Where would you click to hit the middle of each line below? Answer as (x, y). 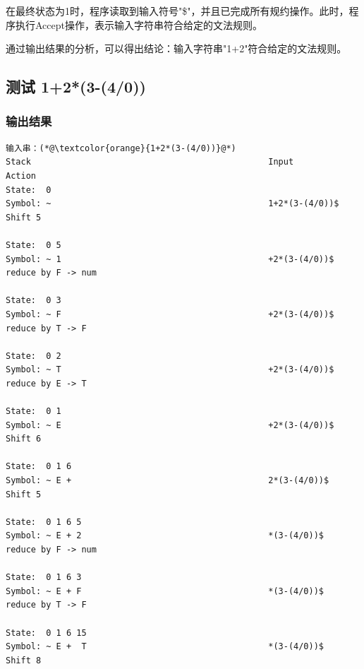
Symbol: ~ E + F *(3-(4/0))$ (165, 591)
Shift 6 (24, 439)
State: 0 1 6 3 (44, 578)
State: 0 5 (34, 245)
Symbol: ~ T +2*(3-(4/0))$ (170, 370)
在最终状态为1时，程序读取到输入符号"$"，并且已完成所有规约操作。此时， (177, 11)
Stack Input (150, 162)
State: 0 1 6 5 (44, 522)
